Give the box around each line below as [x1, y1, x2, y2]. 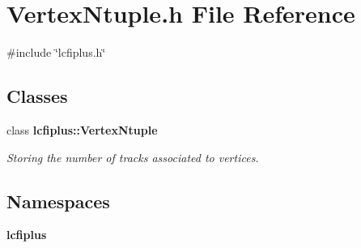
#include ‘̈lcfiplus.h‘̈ [6, 44, 106, 61]
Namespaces [6, 188, 110, 213]
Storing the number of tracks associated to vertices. [6, 148, 259, 165]
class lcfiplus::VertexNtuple [6, 121, 158, 138]
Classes [6, 83, 68, 109]
